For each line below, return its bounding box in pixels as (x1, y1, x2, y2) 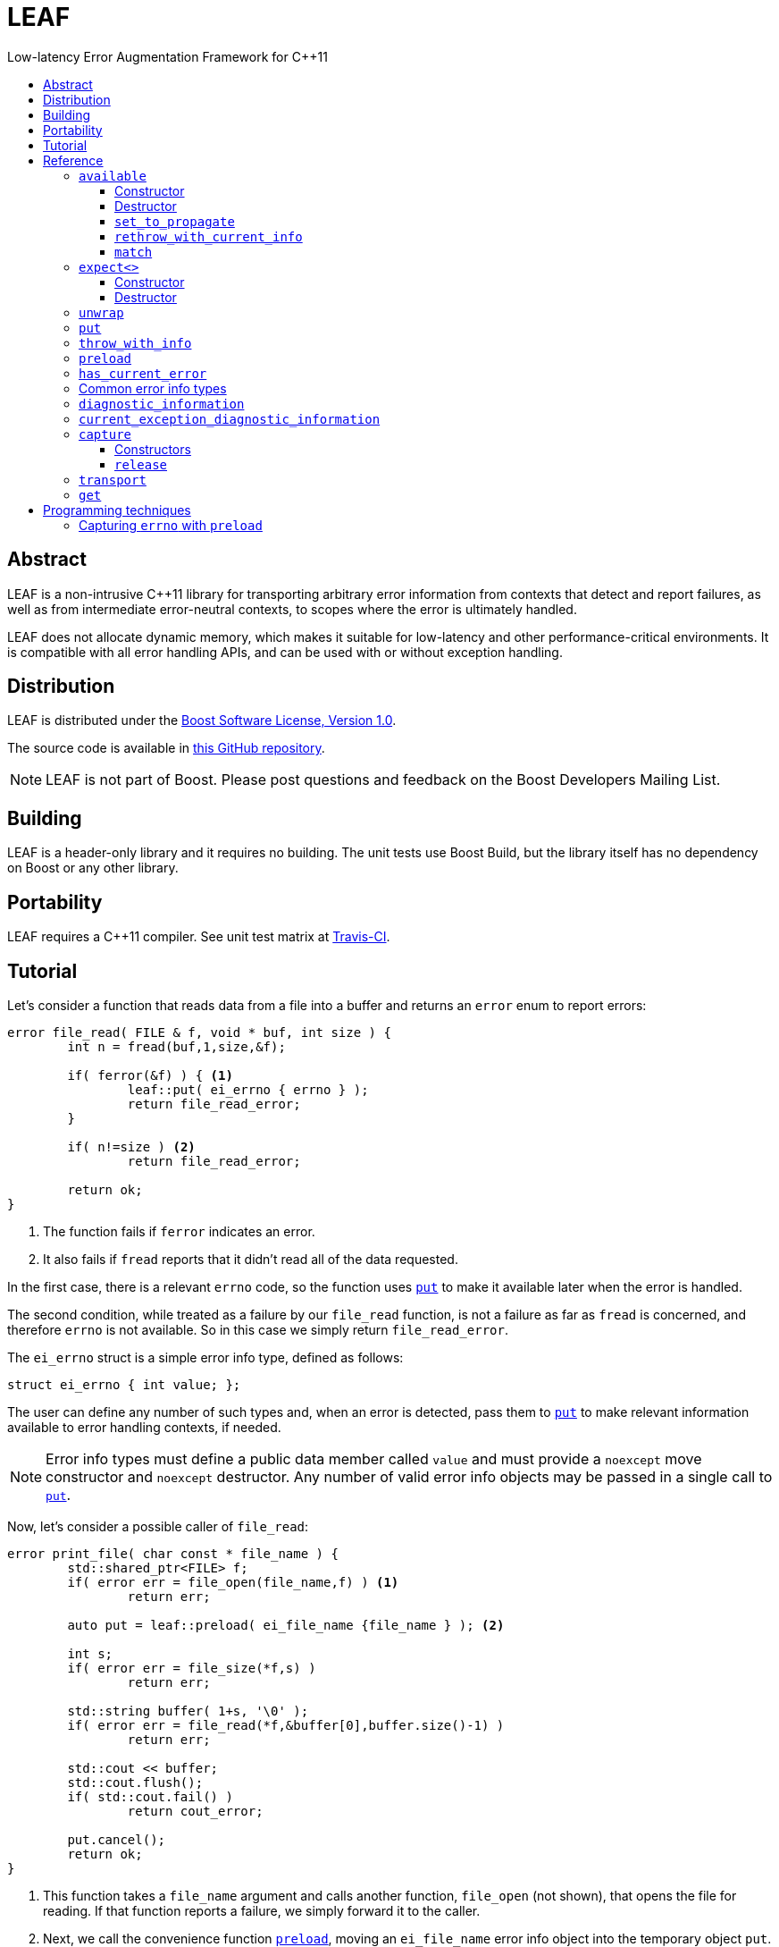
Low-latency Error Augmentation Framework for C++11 (7, 48, 328, 64)
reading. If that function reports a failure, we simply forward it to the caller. (43, 1902, 481, 1918)
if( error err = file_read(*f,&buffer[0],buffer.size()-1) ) (67, 1717, 505, 1732)
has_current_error (79, 366, 207, 381)
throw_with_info (79, 335, 192, 350)
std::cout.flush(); (67, 1774, 204, 1790)
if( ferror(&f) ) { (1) (67, 1067, 233, 1083)
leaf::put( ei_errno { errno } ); (127, 1082, 369, 1097)
